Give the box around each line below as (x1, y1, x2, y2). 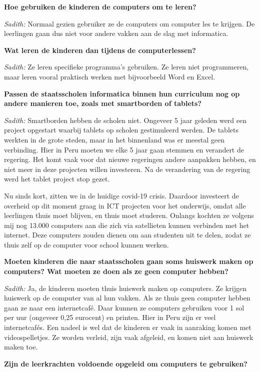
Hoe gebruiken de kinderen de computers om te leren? (4, 1, 196, 11)
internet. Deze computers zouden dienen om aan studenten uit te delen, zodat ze (4, 229, 251, 240)
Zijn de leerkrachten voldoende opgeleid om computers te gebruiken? (4, 358, 247, 368)
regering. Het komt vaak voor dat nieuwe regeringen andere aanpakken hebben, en (4, 154, 256, 164)
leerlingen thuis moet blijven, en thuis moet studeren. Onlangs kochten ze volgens (4, 210, 254, 220)
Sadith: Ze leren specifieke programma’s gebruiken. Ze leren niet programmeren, (4, 61, 249, 72)
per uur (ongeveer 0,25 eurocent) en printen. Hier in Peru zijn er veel (4, 312, 216, 322)
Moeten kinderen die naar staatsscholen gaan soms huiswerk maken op (4, 256, 253, 266)
